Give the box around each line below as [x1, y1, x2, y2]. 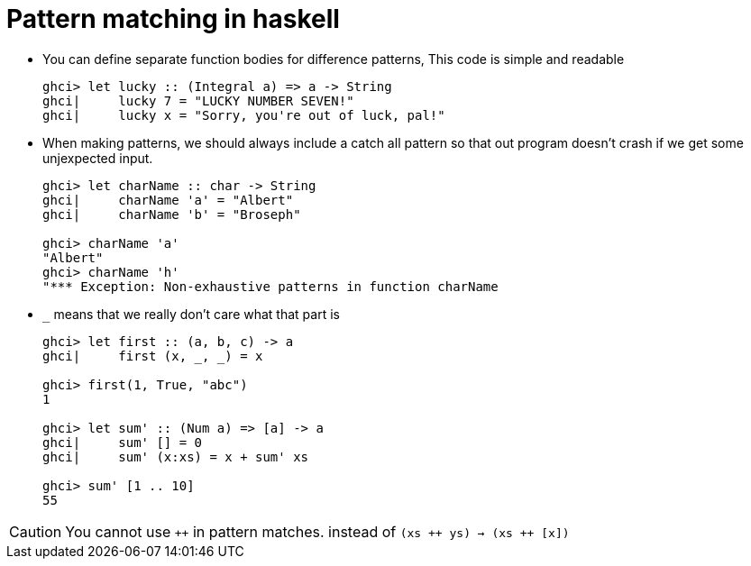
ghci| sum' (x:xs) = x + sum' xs [42, 449, 309, 464]
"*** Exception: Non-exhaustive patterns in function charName [42, 278, 499, 294]
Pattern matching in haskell [6, 4, 340, 34]
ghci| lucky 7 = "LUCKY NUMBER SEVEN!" [42, 93, 354, 108]
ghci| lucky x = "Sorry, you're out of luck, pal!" [42, 107, 445, 123]
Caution [9, 522, 62, 541]
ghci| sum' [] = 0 [42, 434, 203, 450]
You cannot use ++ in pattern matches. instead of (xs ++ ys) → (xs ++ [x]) [65, 522, 570, 541]
